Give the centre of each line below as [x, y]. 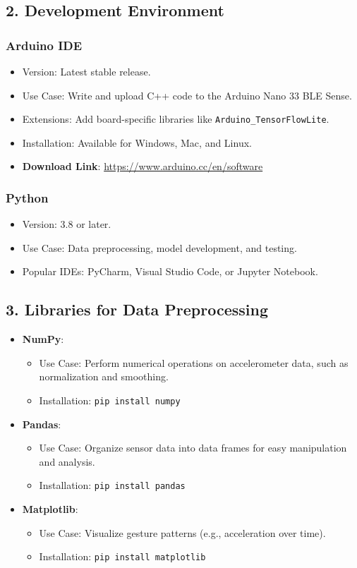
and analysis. [67, 461]
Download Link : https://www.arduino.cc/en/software [143, 166]
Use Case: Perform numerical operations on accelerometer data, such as [194, 362]
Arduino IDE [44, 45]
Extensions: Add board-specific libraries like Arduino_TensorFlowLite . [176, 119]
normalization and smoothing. [104, 376]
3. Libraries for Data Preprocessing [137, 309]
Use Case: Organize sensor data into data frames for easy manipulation [193, 448]
